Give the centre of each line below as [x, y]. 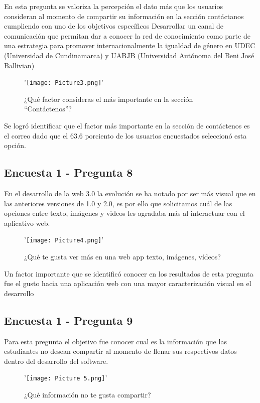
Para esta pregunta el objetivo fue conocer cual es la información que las [115, 341]
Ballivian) [19, 65]
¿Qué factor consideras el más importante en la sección [109, 99]
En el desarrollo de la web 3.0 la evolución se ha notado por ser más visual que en [130, 193]
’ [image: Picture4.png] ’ [64, 240]
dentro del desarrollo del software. [56, 361]
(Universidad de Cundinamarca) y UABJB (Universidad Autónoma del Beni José [129, 55]
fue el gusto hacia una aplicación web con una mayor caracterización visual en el [128, 283]
